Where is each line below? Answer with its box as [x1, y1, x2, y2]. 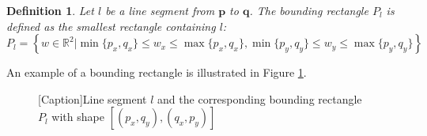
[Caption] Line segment [38, 90, 147, 107]
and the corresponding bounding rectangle [157, 90, 362, 107]
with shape [51, 108, 104, 125]
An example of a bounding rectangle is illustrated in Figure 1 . [6, 64, 307, 81]
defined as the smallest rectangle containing [6, 17, 216, 34]
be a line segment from [105, 2, 215, 18]
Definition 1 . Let [6, 2, 94, 18]
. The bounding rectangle [249, 2, 368, 18]
